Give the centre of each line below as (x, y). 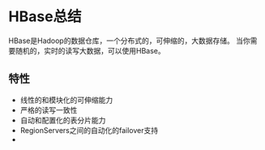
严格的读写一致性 (49, 109)
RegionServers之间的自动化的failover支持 (89, 130)
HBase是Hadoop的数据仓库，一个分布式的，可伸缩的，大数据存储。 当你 (130, 41)
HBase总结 (45, 17)
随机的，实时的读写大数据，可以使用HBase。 (90, 50)
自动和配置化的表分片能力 (63, 120)
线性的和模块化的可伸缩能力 (66, 100)
